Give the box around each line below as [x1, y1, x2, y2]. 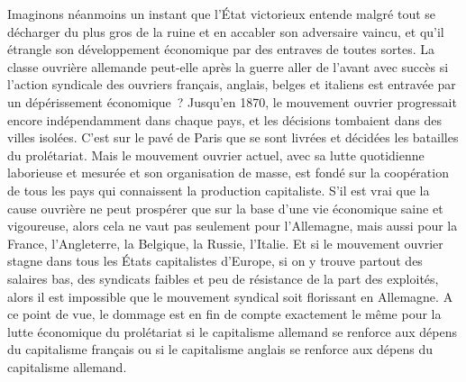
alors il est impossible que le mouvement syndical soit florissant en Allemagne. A [7, 286, 453, 305]
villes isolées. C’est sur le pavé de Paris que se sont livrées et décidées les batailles [7, 128, 459, 147]
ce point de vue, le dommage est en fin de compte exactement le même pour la [7, 305, 442, 323]
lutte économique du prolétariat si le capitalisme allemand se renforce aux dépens [7, 322, 457, 341]
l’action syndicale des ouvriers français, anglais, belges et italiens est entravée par [7, 75, 456, 94]
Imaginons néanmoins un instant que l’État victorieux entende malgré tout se [7, 5, 436, 23]
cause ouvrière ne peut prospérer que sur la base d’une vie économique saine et [7, 198, 443, 217]
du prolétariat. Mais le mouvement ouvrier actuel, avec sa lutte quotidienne [7, 145, 425, 164]
